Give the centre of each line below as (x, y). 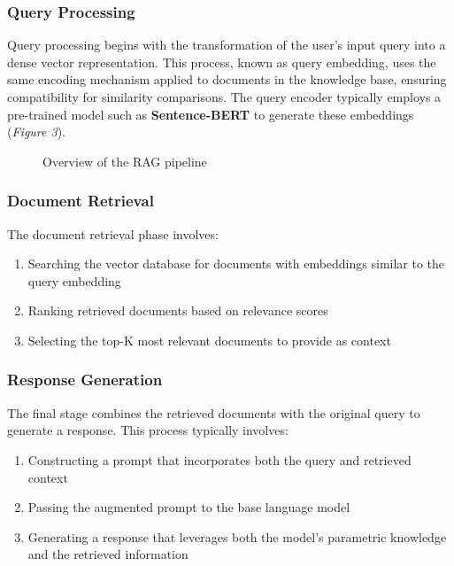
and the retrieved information (108, 554)
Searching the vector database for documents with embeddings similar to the (236, 264)
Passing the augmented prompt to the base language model (189, 507)
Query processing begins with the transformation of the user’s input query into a (227, 45)
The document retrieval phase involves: (113, 233)
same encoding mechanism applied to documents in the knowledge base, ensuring (227, 79)
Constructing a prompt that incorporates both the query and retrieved (219, 459)
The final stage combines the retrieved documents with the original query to (214, 412)
